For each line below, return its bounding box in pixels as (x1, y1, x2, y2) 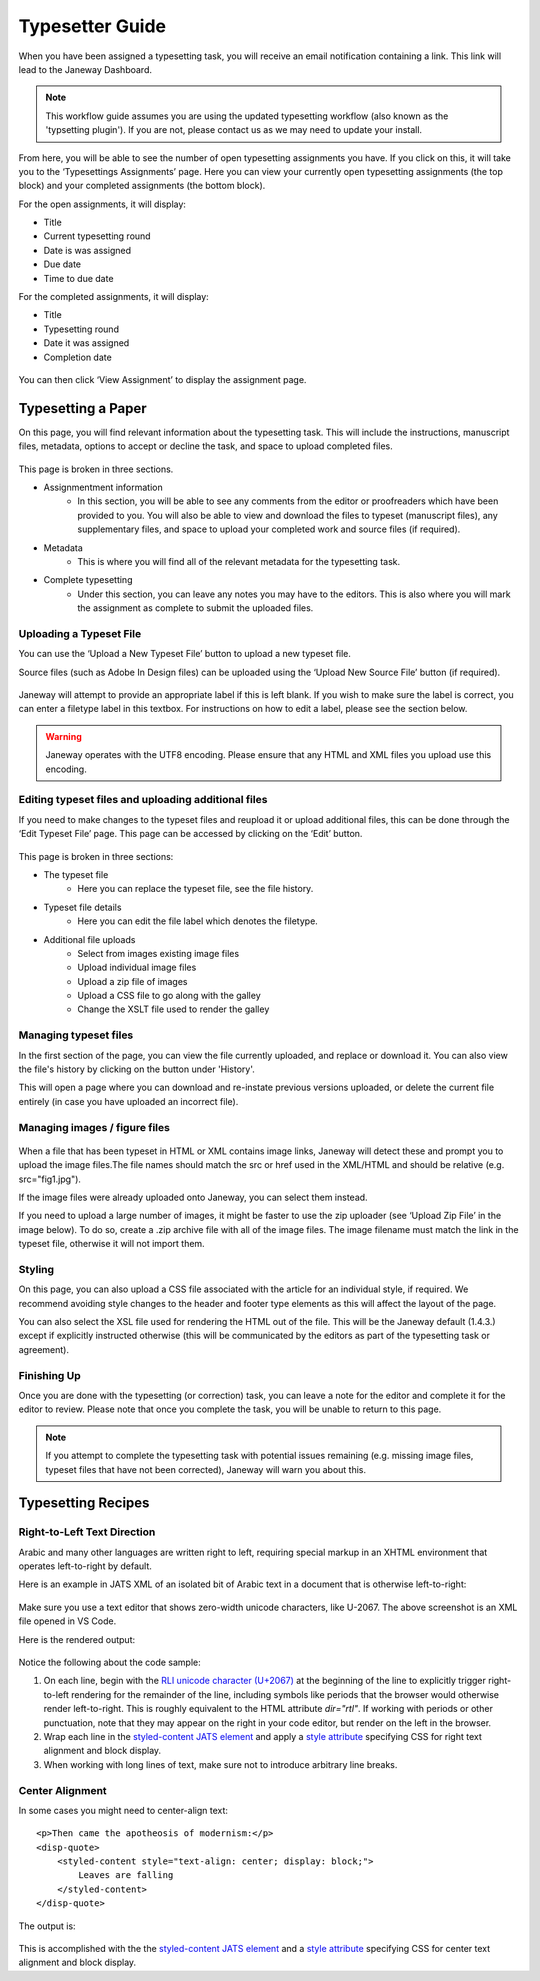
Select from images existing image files (77, 947, 240, 959)
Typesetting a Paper (18, 400, 147, 417)
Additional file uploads (43, 933, 136, 945)
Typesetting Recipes (18, 1495, 150, 1512)
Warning (45, 730, 82, 742)
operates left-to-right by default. (18, 1560, 152, 1572)
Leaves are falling (78, 1870, 174, 1881)
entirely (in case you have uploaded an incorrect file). (18, 1095, 239, 1107)
